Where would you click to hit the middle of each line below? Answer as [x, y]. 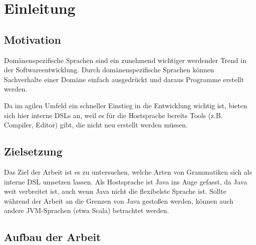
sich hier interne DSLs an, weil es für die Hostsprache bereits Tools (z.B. [113, 115]
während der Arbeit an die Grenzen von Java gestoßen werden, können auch [119, 200]
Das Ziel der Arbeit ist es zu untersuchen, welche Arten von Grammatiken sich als [128, 171]
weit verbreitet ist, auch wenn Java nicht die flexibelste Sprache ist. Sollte [115, 191]
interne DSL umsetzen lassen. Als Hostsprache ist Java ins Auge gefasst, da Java [126, 181]
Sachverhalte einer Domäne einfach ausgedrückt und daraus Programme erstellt [124, 79]
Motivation [32, 39]
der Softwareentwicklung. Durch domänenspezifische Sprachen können [109, 70]
